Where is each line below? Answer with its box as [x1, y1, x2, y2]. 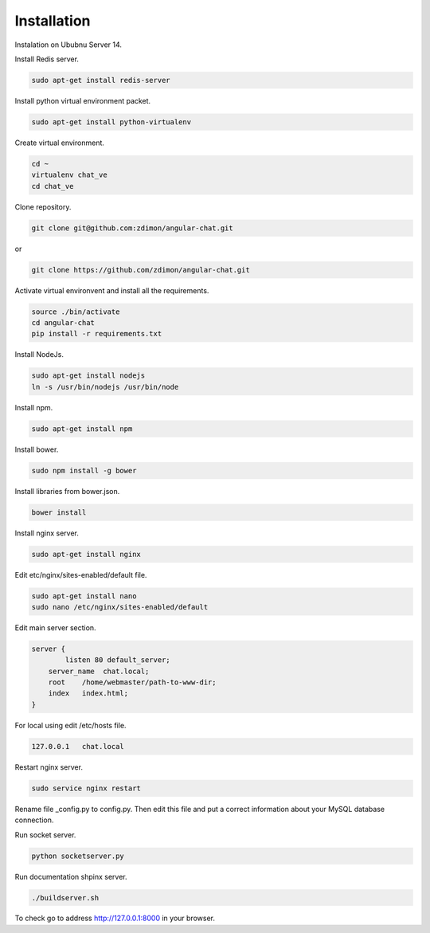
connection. [14, 815, 54, 825]
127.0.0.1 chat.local [31, 742, 125, 751]
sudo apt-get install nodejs [31, 371, 146, 380]
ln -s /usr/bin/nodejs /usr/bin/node [31, 382, 179, 391]
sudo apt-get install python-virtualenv [31, 117, 191, 127]
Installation [14, 12, 91, 29]
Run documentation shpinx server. [14, 872, 127, 881]
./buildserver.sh [31, 893, 100, 902]
